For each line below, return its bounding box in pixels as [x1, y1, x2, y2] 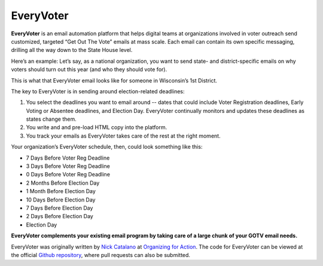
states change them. [26, 115, 77, 123]
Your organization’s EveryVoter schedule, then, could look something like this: [11, 143, 203, 151]
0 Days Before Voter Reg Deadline [26, 171, 111, 178]
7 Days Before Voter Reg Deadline [26, 154, 110, 161]
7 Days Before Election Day [26, 204, 93, 212]
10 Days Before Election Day [26, 196, 96, 203]
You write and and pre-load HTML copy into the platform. [26, 124, 167, 131]
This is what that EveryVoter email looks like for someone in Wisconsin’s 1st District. [11, 77, 218, 84]
